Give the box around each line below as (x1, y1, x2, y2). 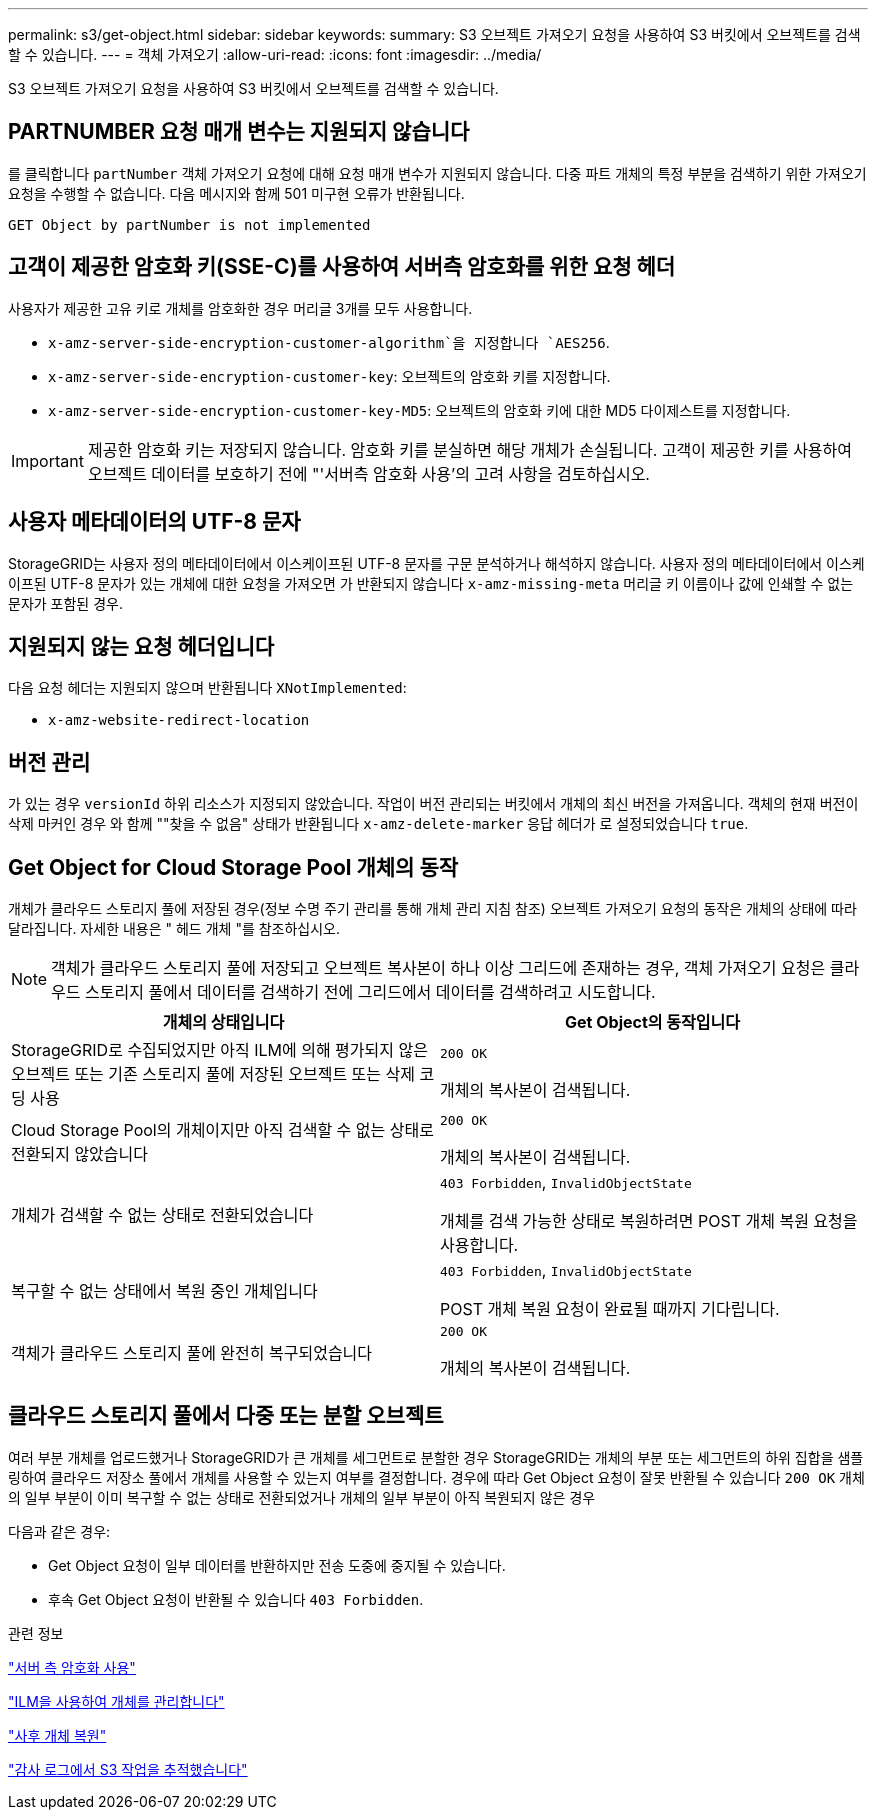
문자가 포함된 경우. (8, 594, 123, 612)
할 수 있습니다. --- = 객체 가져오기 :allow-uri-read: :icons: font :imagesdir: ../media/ (8, 46, 542, 63)
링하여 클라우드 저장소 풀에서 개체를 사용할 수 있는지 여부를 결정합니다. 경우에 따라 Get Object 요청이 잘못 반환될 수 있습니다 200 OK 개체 (8, 1468, 865, 1486)
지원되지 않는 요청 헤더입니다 (8, 633, 275, 659)
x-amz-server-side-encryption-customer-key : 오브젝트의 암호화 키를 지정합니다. (48, 367, 611, 385)
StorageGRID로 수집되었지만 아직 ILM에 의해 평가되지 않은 (11, 1040, 428, 1061)
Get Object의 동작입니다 (565, 1012, 740, 1033)
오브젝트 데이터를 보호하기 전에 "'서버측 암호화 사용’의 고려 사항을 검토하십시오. (87, 463, 650, 484)
